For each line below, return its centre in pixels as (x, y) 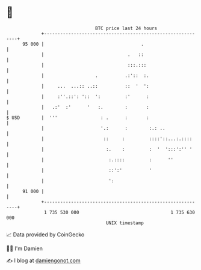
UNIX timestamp (125, 223)
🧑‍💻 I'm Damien (25, 248)
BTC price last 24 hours (126, 28)
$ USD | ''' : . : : (78, 118)
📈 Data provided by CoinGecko (45, 235)
